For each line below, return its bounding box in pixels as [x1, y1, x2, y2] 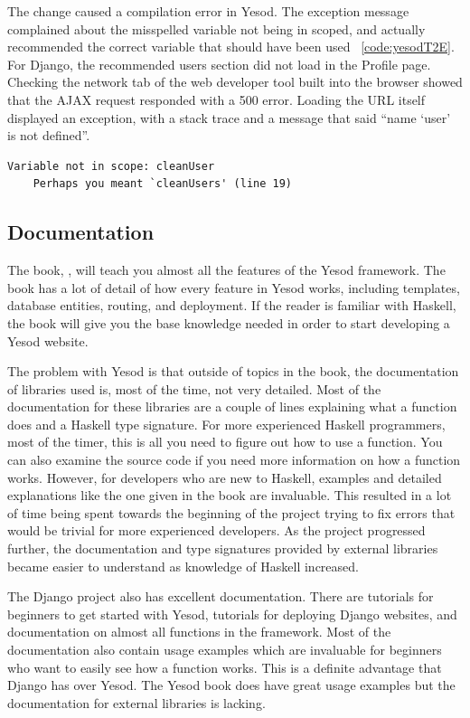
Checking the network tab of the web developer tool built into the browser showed [7, 72, 463, 91]
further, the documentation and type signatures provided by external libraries [7, 539, 438, 558]
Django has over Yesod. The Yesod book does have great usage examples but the [7, 675, 456, 694]
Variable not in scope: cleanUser [7, 159, 215, 173]
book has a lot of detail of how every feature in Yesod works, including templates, [7, 278, 460, 297]
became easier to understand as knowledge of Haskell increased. [7, 556, 359, 575]
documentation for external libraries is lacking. [7, 693, 266, 712]
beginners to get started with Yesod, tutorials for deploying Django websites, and [7, 604, 457, 623]
